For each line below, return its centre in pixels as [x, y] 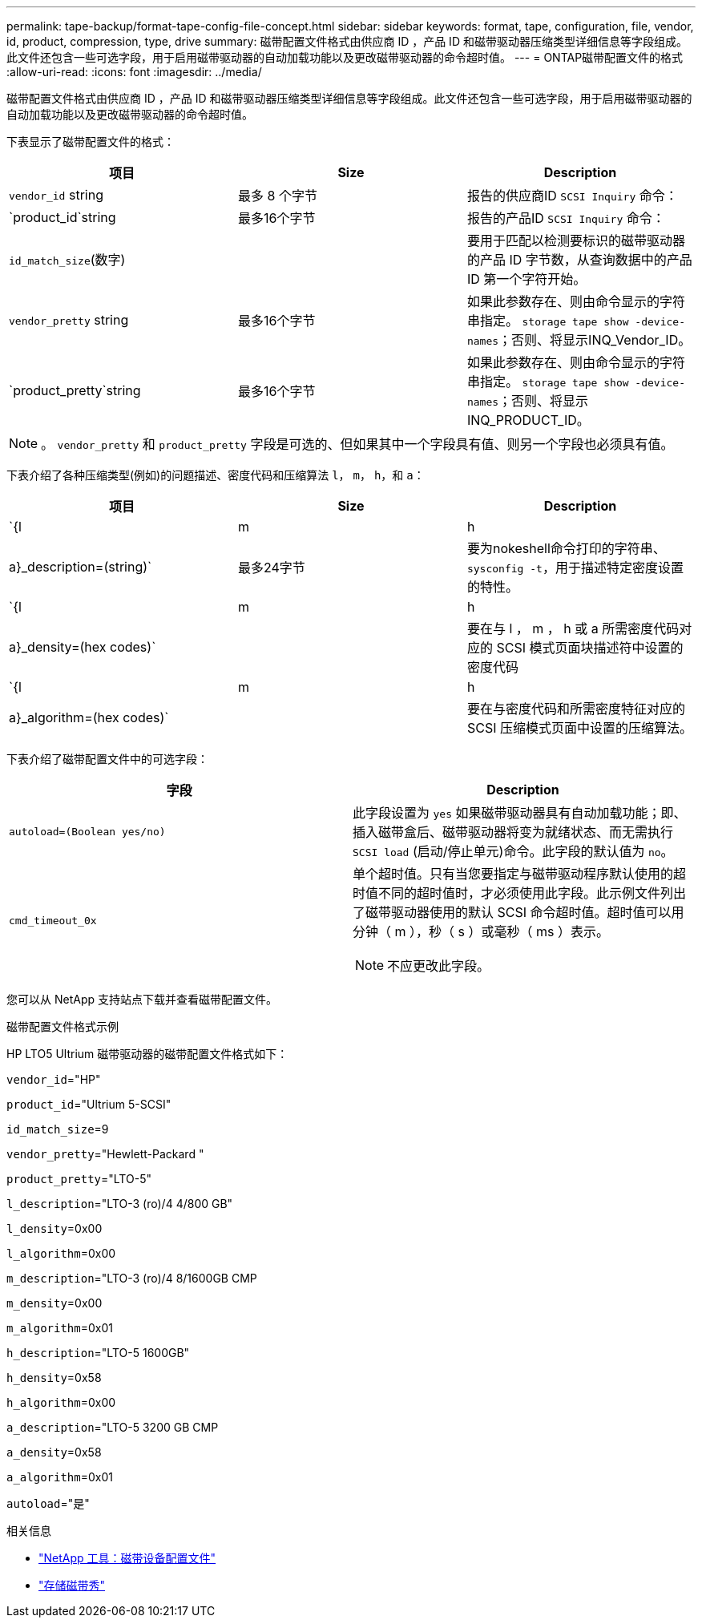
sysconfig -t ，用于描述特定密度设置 [575, 568]
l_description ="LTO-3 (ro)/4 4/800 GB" [120, 1204]
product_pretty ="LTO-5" [79, 1179]
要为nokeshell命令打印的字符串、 [566, 548]
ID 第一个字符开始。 [526, 279]
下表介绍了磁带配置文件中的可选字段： [107, 759]
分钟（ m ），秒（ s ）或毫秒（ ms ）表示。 [481, 931]
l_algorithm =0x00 [61, 1253]
